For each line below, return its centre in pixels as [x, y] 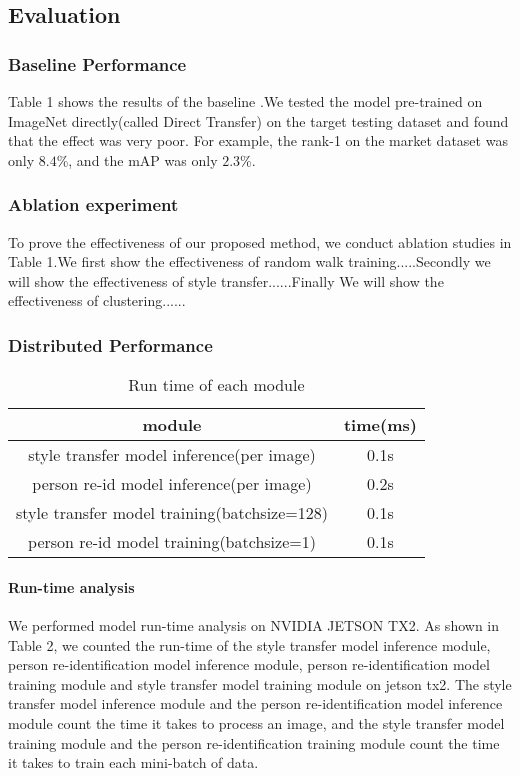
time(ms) [380, 425]
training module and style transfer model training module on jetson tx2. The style [260, 683]
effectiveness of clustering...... [97, 300]
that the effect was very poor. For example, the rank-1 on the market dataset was [258, 140]
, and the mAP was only [143, 159]
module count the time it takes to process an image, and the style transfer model [256, 722]
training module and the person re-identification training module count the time [254, 742]
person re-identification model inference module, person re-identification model [249, 664]
